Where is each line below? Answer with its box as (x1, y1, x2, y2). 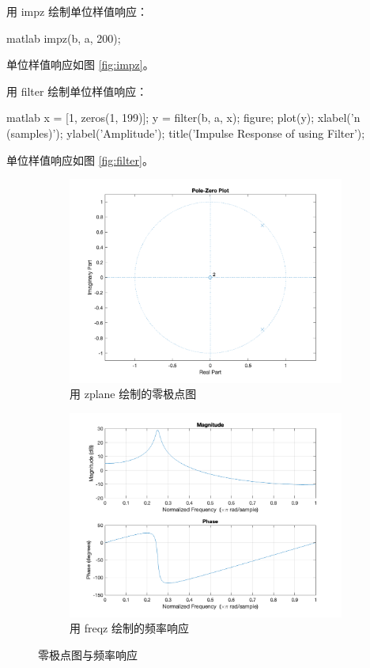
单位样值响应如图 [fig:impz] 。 (6, 56, 154, 73)
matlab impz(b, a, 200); (6, 29, 121, 46)
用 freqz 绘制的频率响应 (70, 620, 189, 636)
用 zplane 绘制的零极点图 (70, 385, 197, 402)
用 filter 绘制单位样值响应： (6, 82, 148, 99)
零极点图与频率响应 (38, 646, 138, 662)
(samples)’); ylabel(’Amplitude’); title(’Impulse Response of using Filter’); (6, 124, 365, 141)
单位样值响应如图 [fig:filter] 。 (6, 151, 153, 168)
